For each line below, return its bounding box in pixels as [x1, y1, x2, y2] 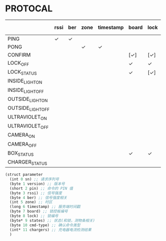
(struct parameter [5, 172, 43, 177]
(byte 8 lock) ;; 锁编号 [9, 213, 58, 219]
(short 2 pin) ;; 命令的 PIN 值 [9, 186, 73, 191]
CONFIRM [7, 51, 31, 58]
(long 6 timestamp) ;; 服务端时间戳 [9, 204, 81, 209]
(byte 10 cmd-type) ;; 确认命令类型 [9, 223, 81, 228]
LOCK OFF [7, 59, 30, 67]
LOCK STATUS [7, 69, 37, 77]
